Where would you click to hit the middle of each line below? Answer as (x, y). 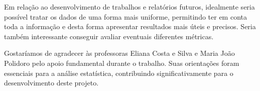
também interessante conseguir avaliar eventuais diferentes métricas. (109, 36)
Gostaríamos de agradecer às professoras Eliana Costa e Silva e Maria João (119, 53)
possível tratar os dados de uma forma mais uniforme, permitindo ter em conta (125, 16)
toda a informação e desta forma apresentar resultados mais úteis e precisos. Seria (130, 26)
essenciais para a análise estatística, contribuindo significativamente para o (119, 73)
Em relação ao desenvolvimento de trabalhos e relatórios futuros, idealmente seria (129, 7)
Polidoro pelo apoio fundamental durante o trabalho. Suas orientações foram (122, 63)
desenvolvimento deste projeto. (51, 83)
